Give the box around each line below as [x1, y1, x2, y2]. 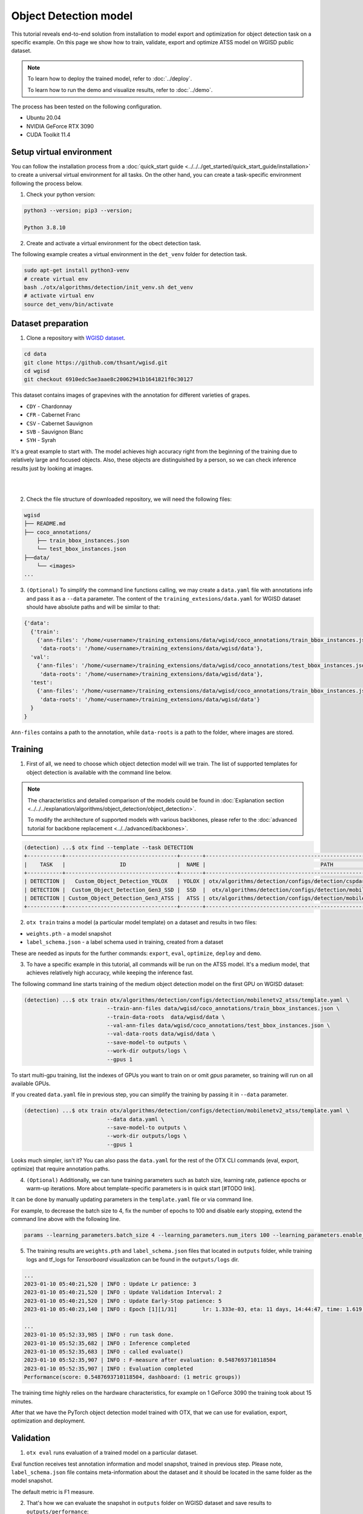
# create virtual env [24, 276, 88, 282]
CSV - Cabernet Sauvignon [26, 420, 93, 427]
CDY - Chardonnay [26, 403, 73, 410]
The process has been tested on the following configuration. [11, 103, 162, 110]
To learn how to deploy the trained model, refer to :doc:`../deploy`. [27, 75, 192, 82]
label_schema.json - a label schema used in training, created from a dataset [26, 939, 224, 946]
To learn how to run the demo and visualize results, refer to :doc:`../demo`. [27, 86, 213, 93]
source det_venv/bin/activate [24, 300, 114, 308]
